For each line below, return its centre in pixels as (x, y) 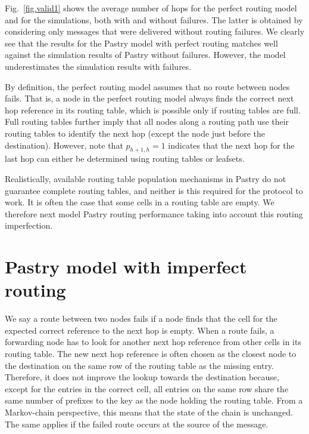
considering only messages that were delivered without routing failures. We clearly (155, 31)
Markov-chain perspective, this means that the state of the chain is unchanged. (149, 412)
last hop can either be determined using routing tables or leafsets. (125, 158)
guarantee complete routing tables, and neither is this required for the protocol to (154, 190)
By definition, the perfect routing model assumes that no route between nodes (147, 86)
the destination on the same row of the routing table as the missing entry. (139, 365)
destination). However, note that (64, 145)
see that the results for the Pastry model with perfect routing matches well (141, 43)
